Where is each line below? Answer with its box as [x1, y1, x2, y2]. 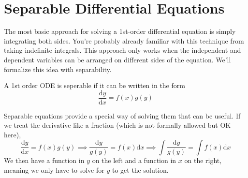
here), [4, 129, 21, 139]
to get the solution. [112, 164, 169, 175]
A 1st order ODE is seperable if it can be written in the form [4, 80, 185, 90]
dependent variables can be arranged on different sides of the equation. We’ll [4, 54, 231, 64]
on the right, [184, 155, 222, 165]
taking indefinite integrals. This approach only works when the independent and [4, 45, 241, 55]
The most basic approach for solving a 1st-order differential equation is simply [4, 26, 236, 36]
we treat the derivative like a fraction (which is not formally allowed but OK [4, 120, 231, 130]
